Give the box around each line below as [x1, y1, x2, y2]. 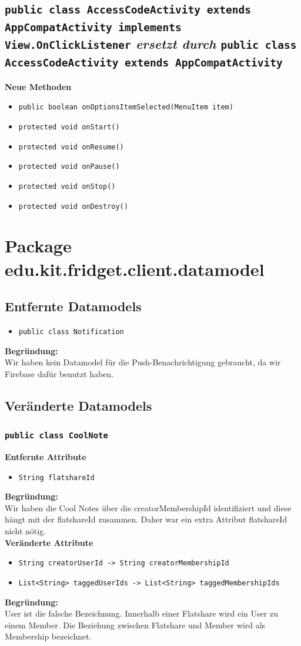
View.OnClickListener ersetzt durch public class [5, 35, 297, 53]
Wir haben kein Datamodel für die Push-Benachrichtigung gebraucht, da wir [5, 356, 281, 368]
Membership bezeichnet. [5, 630, 92, 642]
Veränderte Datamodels [5, 396, 152, 414]
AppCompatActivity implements [5, 21, 182, 34]
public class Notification [18, 327, 124, 336]
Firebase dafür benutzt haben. [5, 367, 114, 379]
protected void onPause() [18, 162, 120, 171]
